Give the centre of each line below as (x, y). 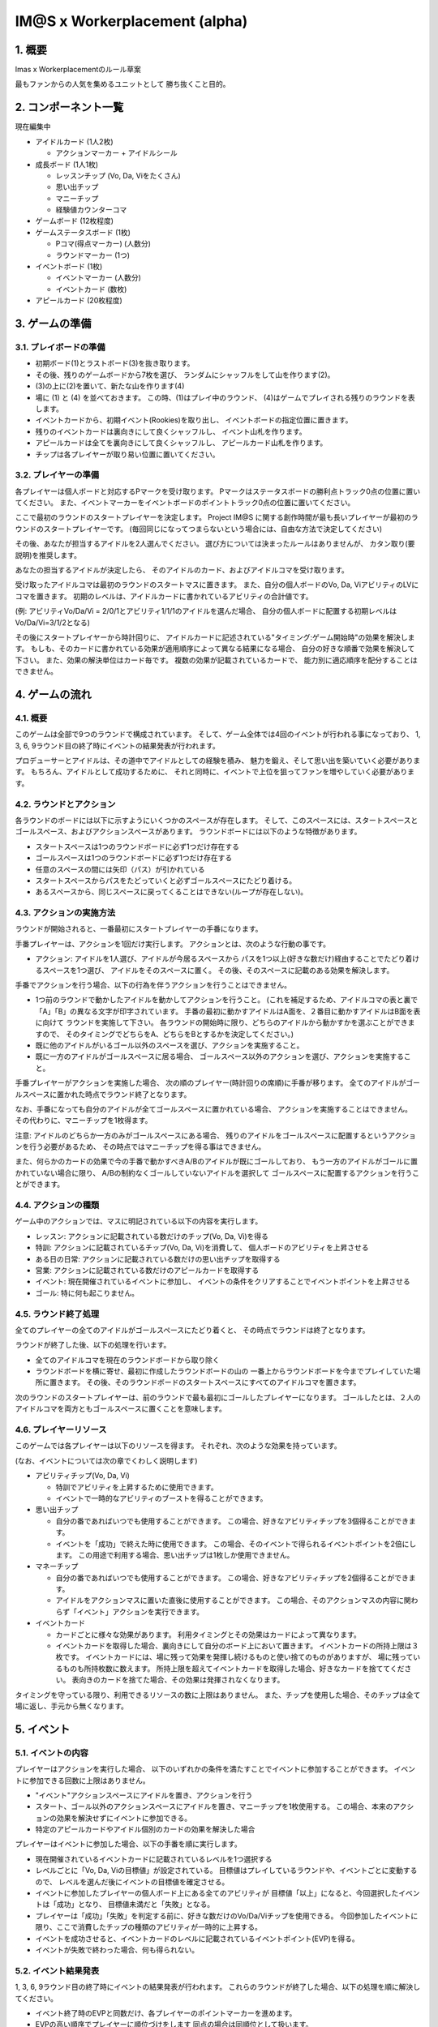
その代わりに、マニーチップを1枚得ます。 (84, 1121)
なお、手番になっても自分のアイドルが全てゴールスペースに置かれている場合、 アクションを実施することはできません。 (214, 1109)
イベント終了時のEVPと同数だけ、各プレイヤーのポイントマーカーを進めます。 (166, 2013)
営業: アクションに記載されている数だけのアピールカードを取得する (147, 1270)
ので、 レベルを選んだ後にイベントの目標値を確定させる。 (132, 1882)
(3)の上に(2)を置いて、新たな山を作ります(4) (110, 386)
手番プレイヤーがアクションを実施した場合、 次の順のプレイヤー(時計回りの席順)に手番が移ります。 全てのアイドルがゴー (218, 1083)
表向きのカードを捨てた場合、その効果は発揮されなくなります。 (178, 1680)
